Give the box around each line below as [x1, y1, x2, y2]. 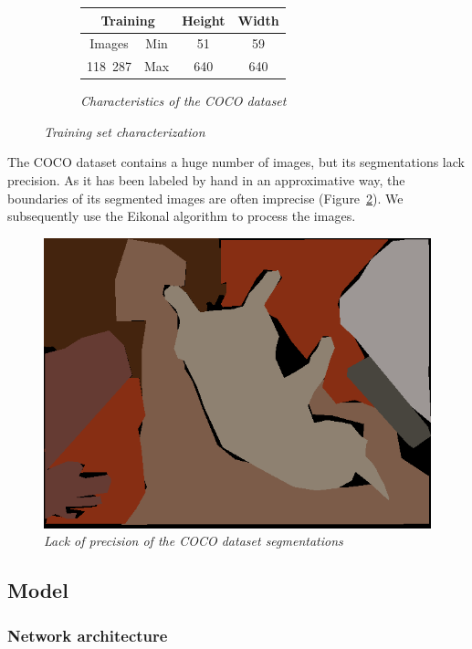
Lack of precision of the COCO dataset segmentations [44, 531, 343, 550]
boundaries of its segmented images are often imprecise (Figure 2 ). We [7, 188, 404, 207]
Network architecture [7, 623, 168, 646]
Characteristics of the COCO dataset [80, 91, 287, 110]
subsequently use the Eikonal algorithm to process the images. [7, 206, 356, 225]
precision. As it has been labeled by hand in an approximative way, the [7, 171, 405, 190]
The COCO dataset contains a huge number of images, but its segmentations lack [7, 152, 465, 172]
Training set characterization [44, 121, 205, 141]
